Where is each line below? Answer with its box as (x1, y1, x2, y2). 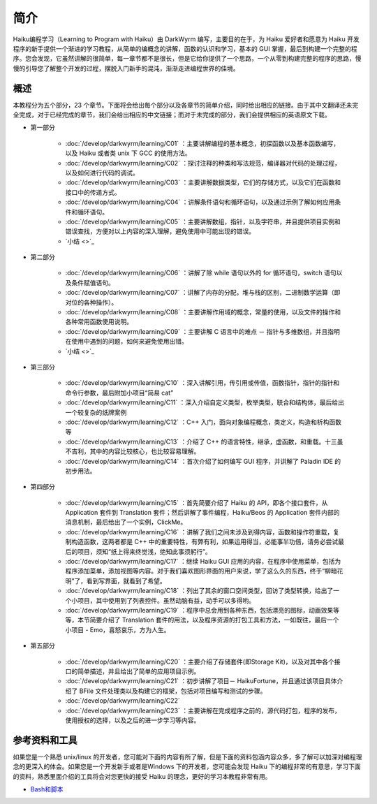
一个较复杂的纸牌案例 (65, 408, 127, 416)
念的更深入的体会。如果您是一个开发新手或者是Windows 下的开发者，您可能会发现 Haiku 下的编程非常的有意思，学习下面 (13, 762, 361, 771)
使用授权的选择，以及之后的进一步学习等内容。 (65, 716, 200, 724)
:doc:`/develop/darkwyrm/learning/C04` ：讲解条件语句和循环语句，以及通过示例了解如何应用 (65, 198, 335, 206)
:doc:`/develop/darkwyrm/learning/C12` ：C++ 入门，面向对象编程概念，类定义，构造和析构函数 (65, 418, 342, 426)
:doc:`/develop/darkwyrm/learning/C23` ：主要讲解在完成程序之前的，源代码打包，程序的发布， (65, 706, 341, 715)
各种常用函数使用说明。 (65, 318, 133, 326)
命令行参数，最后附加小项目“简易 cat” (65, 388, 174, 397)
